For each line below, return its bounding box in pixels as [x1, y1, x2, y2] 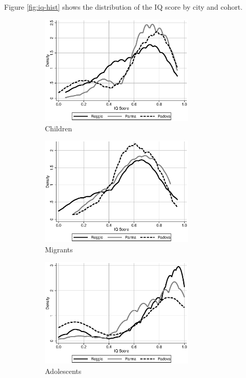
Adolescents [45, 365, 82, 376]
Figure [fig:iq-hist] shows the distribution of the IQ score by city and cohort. [4, 2, 243, 12]
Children [45, 123, 72, 133]
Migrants [45, 244, 73, 255]
